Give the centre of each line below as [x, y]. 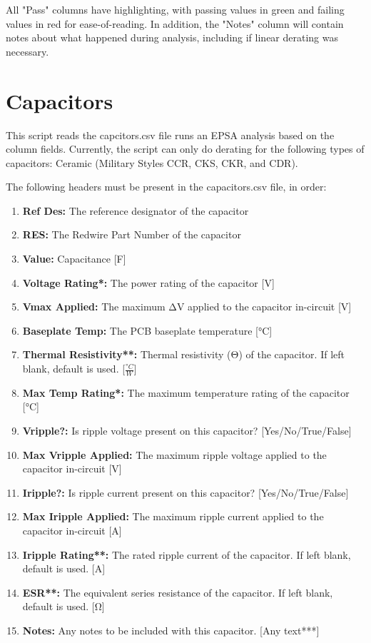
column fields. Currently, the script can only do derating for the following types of [185, 149]
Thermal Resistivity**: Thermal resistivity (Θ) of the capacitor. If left [183, 354]
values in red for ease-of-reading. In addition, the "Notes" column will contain [175, 23]
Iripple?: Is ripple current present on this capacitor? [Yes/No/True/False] [185, 492]
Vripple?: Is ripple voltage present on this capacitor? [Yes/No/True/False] [187, 431]
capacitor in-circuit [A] [72, 531]
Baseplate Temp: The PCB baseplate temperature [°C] [147, 330]
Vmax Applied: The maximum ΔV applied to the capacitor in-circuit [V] [187, 307]
